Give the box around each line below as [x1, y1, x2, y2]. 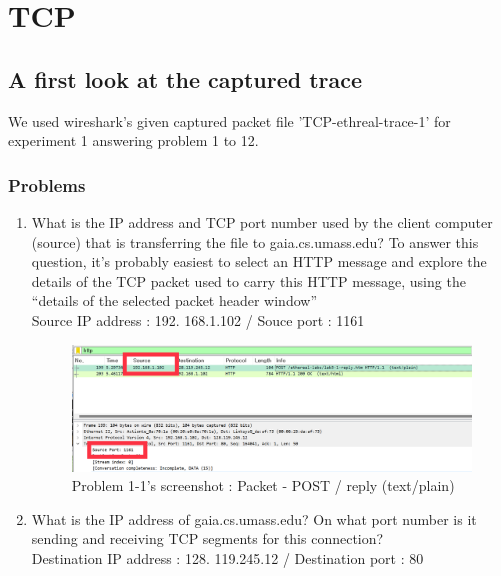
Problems [8, 172, 86, 197]
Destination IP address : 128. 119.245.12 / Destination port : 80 [31, 547, 424, 568]
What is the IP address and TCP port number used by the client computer [31, 211, 493, 232]
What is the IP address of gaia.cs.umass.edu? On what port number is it [31, 508, 477, 529]
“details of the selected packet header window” [31, 290, 318, 311]
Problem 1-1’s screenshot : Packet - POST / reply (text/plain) [71, 475, 455, 496]
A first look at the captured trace [8, 63, 363, 94]
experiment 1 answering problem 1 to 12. [8, 130, 259, 151]
